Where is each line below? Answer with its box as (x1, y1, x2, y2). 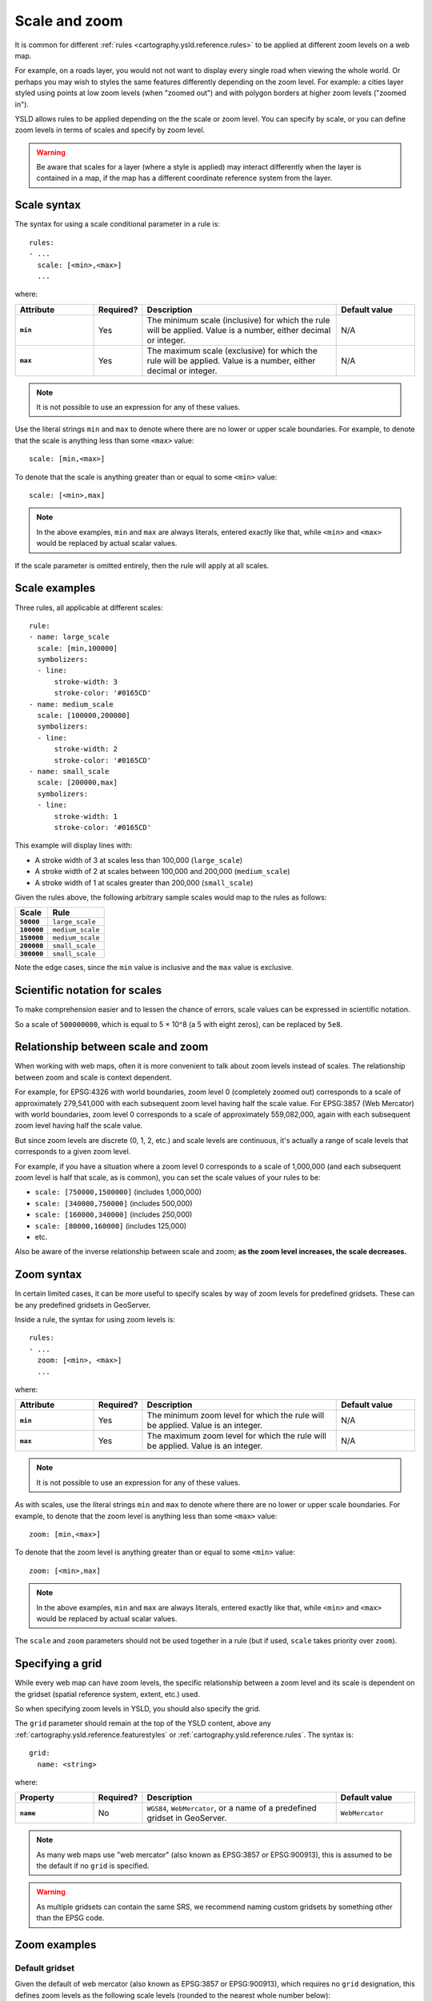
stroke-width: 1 (54, 812, 118, 820)
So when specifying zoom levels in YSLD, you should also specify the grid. (14, 1703, 261, 1713)
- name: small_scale (29, 767, 110, 776)
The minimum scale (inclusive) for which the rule (146, 315, 330, 326)
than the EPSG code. (36, 1913, 105, 1923)
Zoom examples (14, 1938, 97, 1952)
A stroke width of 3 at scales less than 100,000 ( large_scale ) (34, 855, 243, 864)
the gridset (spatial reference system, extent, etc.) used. (14, 1689, 200, 1698)
